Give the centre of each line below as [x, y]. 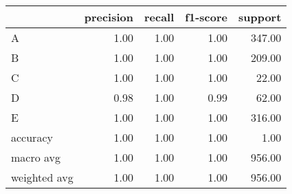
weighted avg [42, 177]
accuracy [32, 137]
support [260, 17]
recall [159, 17]
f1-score [206, 17]
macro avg [36, 157]
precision [109, 17]
